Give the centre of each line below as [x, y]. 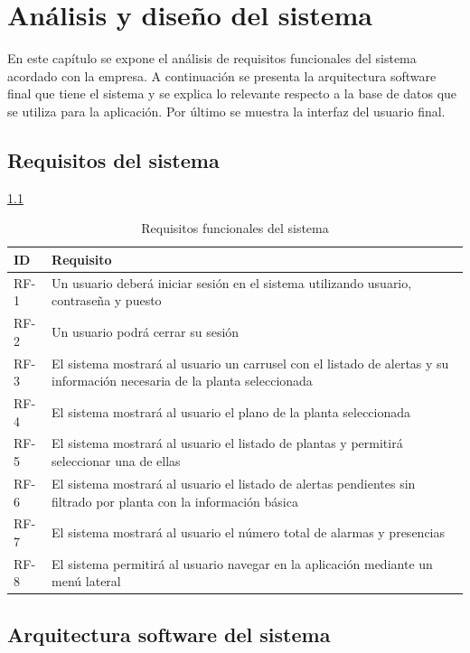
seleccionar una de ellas [116, 461]
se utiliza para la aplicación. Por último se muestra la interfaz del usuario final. [226, 111]
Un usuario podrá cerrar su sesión [146, 331]
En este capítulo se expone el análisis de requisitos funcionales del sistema [212, 58]
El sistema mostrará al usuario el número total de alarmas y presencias [249, 532]
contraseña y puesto [107, 300]
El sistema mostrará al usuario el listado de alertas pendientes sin [234, 483]
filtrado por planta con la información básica [175, 501]
